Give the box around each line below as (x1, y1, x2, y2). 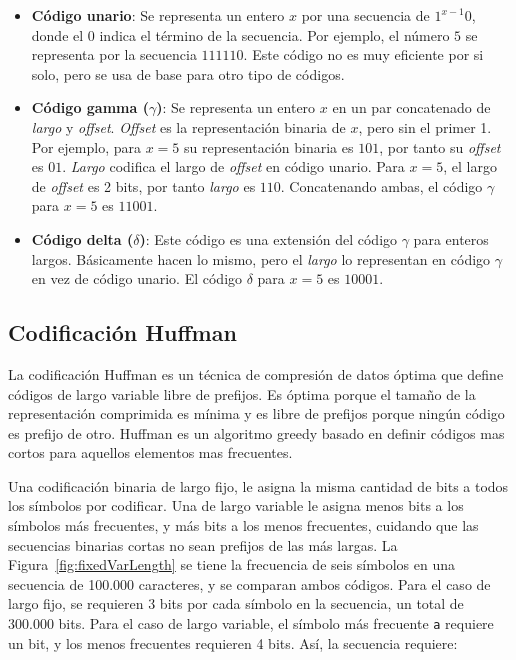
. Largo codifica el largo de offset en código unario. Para (62, 156, 405, 177)
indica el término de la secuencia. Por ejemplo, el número (99, 24, 450, 45)
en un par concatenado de (332, 97, 491, 118)
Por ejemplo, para (31, 136, 141, 157)
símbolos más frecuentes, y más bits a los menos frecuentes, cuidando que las (8, 515, 479, 536)
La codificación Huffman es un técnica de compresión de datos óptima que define (8, 363, 504, 384)
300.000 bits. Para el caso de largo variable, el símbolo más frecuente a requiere (8, 613, 494, 634)
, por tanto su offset (379, 136, 501, 157)
